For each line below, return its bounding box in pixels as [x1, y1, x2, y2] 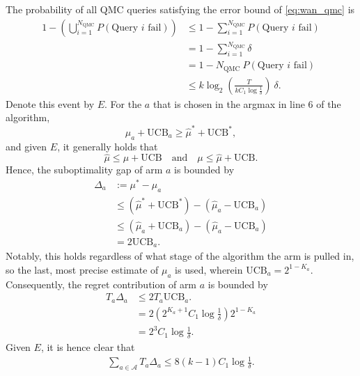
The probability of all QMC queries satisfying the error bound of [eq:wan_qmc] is [6, 2, 355, 16]
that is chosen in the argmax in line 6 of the [152, 96, 341, 111]
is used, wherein [175, 262, 243, 276]
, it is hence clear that [40, 340, 135, 354]
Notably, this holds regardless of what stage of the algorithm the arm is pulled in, [6, 249, 354, 263]
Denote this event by [6, 96, 95, 111]
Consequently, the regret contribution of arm [6, 276, 197, 291]
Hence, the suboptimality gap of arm [6, 162, 163, 177]
